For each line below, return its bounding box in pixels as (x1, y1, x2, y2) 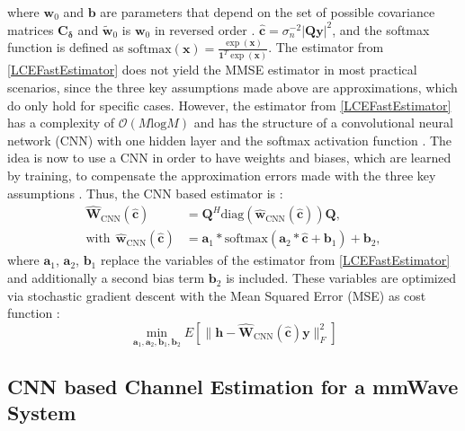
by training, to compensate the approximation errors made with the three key (7, 166, 436, 184)
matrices (7, 20, 54, 39)
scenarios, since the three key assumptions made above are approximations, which (7, 78, 458, 97)
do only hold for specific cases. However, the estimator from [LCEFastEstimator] (7, 95, 452, 114)
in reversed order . (154, 20, 255, 39)
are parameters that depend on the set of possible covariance (100, 3, 435, 21)
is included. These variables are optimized (226, 268, 456, 287)
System (7, 399, 76, 427)
